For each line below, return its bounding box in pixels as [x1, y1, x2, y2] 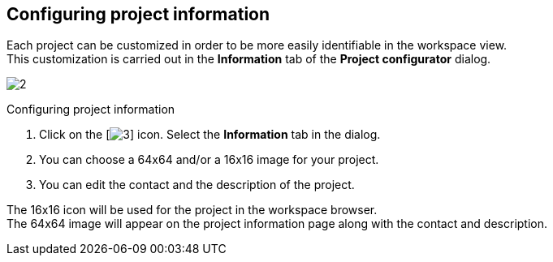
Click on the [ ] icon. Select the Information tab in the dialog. [39, 127, 381, 142]
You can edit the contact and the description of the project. [39, 178, 355, 192]
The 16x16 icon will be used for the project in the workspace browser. [6, 203, 378, 217]
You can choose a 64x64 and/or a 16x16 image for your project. [39, 152, 379, 167]
